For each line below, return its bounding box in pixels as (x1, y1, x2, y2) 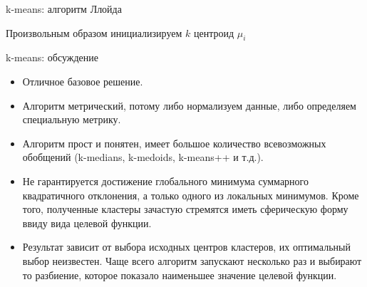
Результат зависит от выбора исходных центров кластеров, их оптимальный (22, 239, 351, 254)
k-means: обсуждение (6, 50, 98, 65)
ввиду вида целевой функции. (22, 215, 152, 230)
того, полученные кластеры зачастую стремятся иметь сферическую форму (22, 202, 348, 216)
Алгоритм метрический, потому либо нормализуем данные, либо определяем (22, 98, 356, 113)
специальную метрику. (22, 112, 121, 127)
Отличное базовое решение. (22, 73, 143, 88)
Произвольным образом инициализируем (6, 25, 182, 40)
